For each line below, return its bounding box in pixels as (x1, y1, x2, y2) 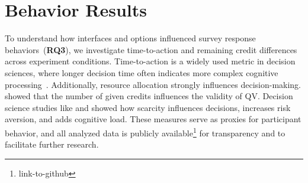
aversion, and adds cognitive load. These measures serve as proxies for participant (5, 113, 301, 125)
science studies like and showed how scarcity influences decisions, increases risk (5, 101, 291, 113)
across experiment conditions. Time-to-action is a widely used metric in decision (5, 55, 296, 67)
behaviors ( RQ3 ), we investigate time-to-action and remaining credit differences (5, 43, 297, 55)
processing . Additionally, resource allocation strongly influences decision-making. (5, 78, 301, 90)
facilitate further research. (5, 138, 99, 151)
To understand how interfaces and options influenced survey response (5, 32, 256, 44)
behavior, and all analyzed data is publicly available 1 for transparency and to (5, 125, 285, 139)
